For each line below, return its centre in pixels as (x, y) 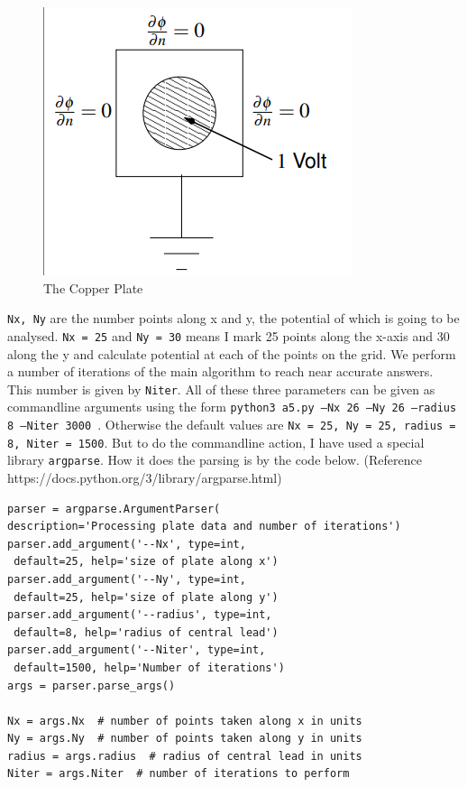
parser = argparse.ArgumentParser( (114, 509)
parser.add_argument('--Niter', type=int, (137, 650)
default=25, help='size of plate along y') (146, 597)
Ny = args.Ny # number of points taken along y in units (185, 739)
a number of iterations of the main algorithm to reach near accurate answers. (220, 371)
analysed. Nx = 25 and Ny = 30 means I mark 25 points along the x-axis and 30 (229, 335)
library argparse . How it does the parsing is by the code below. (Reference (215, 460)
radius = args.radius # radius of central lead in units (185, 756)
